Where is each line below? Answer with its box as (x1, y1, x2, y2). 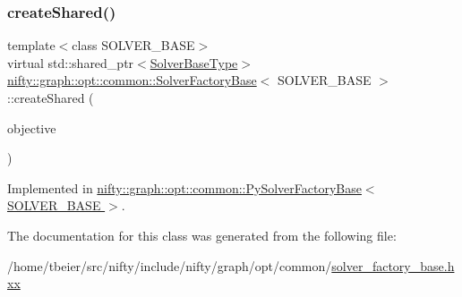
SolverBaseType (150, 53, 238, 72)
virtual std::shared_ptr (7, 53, 134, 72)
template (7, 36, 56, 55)
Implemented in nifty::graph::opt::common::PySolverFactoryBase (7, 178, 362, 197)
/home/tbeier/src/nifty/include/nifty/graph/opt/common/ (7, 256, 332, 275)
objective (7, 118, 56, 137)
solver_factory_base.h (331, 256, 455, 275)
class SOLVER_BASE (72, 36, 195, 55)
